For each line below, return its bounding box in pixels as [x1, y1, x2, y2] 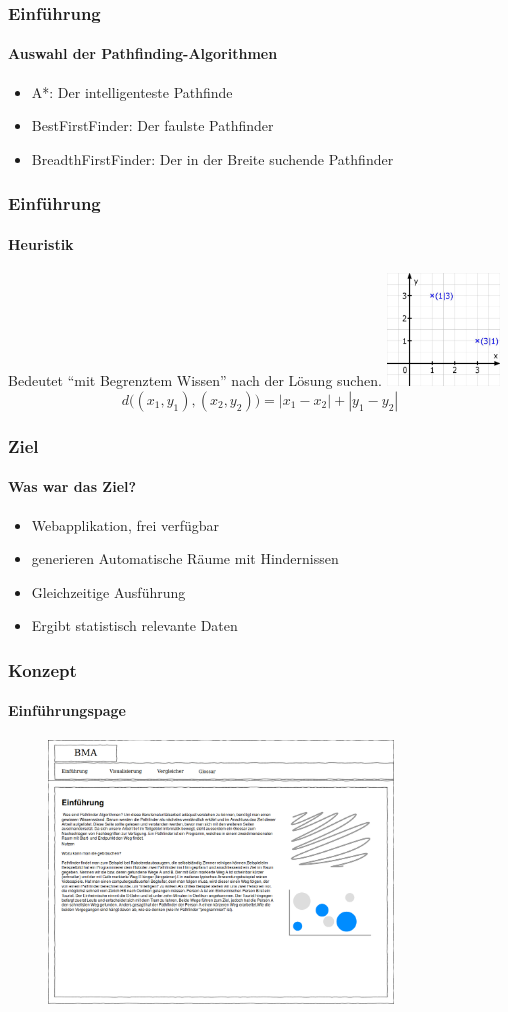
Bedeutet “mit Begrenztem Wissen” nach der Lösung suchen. [8, 370, 382, 391]
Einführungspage [8, 700, 126, 721]
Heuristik [8, 233, 74, 254]
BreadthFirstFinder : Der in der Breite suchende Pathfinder [31, 148, 394, 169]
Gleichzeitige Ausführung [31, 581, 186, 602]
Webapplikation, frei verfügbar [31, 514, 220, 535]
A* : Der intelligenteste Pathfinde [31, 81, 233, 102]
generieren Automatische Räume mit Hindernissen [31, 548, 339, 569]
